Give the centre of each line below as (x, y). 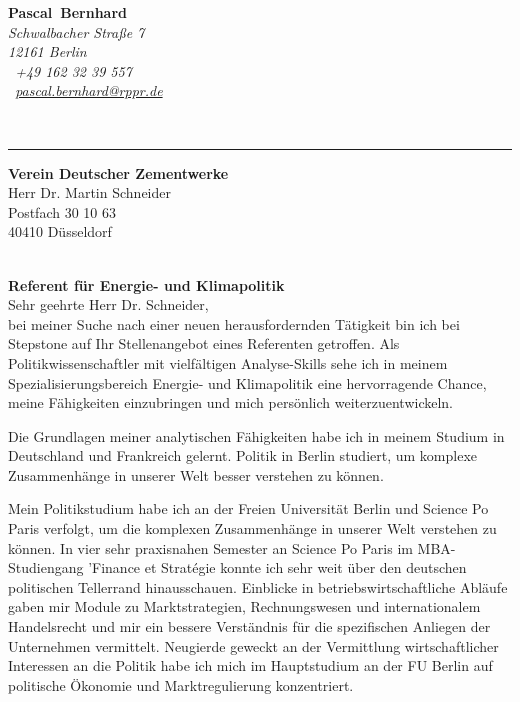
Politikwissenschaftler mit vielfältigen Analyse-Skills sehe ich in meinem (228, 362)
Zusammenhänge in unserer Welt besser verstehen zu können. (196, 474)
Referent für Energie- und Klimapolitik (146, 284)
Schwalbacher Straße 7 (76, 31)
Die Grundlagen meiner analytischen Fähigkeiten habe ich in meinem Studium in (256, 435)
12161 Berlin (47, 51)
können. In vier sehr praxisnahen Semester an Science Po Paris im (210, 547)
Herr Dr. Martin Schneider (89, 192)
